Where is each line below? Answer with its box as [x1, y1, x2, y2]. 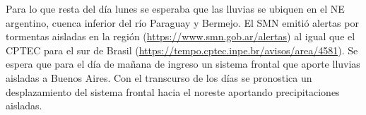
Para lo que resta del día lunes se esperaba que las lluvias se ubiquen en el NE [6, 1, 345, 16]
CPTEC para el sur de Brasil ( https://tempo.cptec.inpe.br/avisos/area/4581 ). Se [6, 42, 358, 57]
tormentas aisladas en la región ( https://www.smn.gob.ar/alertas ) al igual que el [6, 29, 355, 44]
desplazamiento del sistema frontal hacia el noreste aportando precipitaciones [6, 84, 340, 99]
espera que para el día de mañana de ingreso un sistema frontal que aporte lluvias [6, 56, 360, 71]
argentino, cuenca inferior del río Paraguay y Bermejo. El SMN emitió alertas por [6, 15, 359, 30]
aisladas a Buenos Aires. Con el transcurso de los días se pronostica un [6, 70, 312, 85]
